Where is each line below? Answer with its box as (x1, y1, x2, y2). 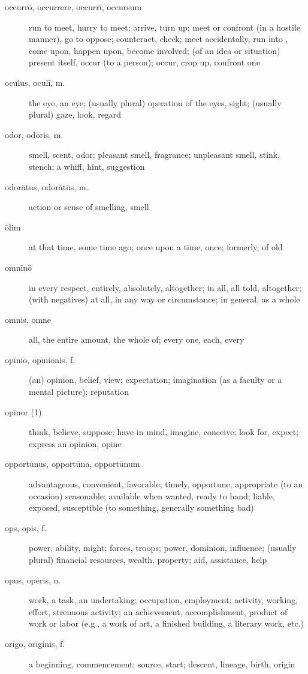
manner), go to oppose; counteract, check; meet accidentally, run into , (29, 32, 288, 45)
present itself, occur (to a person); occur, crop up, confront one (29, 56, 260, 68)
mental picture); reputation (29, 385, 129, 398)
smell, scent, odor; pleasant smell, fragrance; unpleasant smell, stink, (29, 148, 280, 161)
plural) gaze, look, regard (29, 108, 122, 121)
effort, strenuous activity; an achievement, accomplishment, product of (29, 605, 288, 618)
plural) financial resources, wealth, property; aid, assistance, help (29, 553, 267, 565)
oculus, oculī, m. (5, 76, 65, 88)
